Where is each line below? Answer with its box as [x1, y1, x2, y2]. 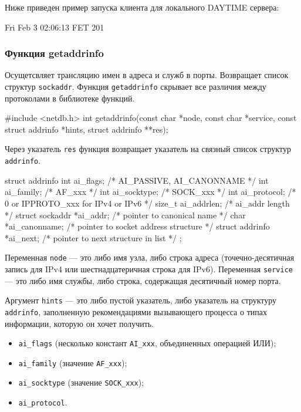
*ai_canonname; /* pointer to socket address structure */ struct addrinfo [5, 220, 270, 232]
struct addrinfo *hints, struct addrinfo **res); [5, 123, 168, 135]
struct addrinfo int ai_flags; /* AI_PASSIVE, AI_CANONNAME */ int [5, 174, 269, 186]
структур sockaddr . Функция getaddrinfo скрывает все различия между [5, 80, 266, 92]
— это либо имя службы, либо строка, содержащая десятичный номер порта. [5, 274, 281, 286]
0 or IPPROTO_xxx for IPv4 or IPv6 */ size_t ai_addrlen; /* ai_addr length [5, 197, 290, 209]
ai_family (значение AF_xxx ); [18, 356, 127, 369]
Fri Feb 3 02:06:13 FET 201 [5, 21, 104, 33]
